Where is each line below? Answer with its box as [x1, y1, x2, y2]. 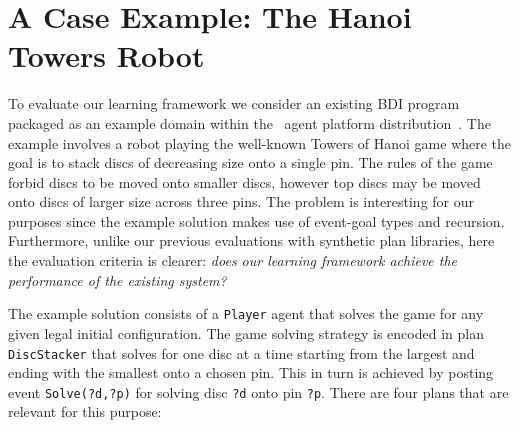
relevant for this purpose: [8, 401, 162, 422]
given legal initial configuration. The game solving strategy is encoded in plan [8, 322, 484, 343]
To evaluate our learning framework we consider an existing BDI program [8, 93, 460, 114]
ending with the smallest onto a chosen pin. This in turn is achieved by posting [8, 362, 494, 383]
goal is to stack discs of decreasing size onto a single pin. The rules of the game [8, 152, 493, 173]
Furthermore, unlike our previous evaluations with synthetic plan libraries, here [8, 230, 495, 251]
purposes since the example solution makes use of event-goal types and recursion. [8, 210, 505, 231]
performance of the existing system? [8, 269, 227, 290]
